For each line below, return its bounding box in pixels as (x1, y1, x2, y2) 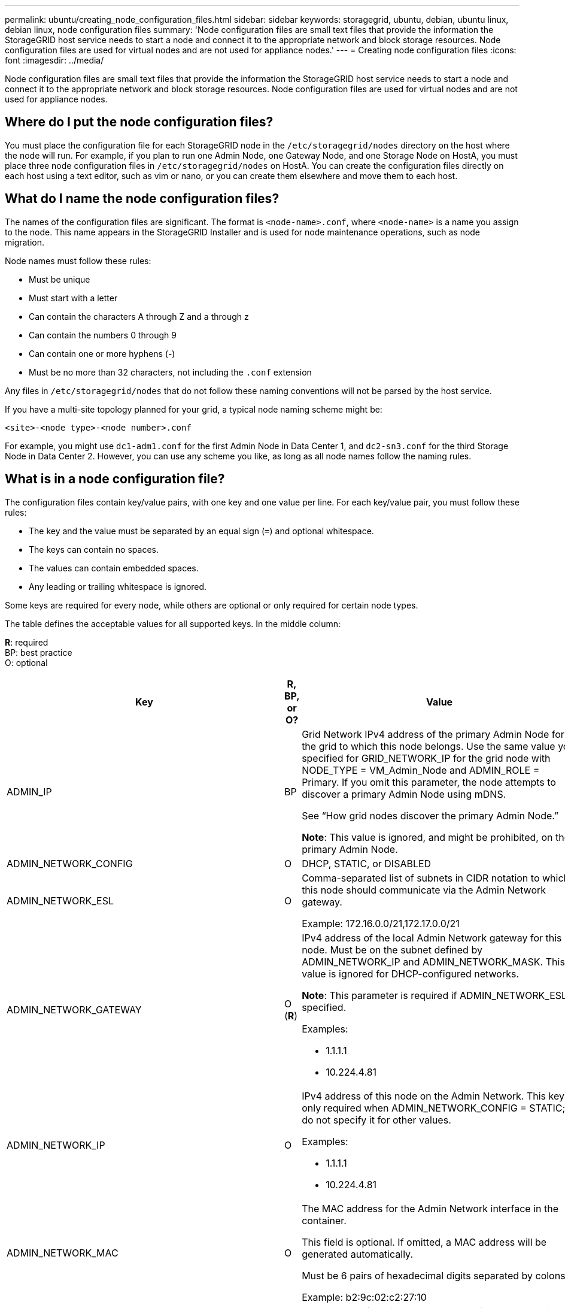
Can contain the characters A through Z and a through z (29, 311, 249, 322)
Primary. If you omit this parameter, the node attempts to (302, 776, 556, 788)
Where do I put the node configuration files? (5, 114, 274, 130)
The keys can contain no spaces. (29, 544, 159, 555)
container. (302, 1214, 347, 1227)
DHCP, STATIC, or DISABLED (302, 857, 432, 870)
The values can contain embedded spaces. (29, 562, 199, 573)
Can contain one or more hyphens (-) (29, 348, 175, 359)
